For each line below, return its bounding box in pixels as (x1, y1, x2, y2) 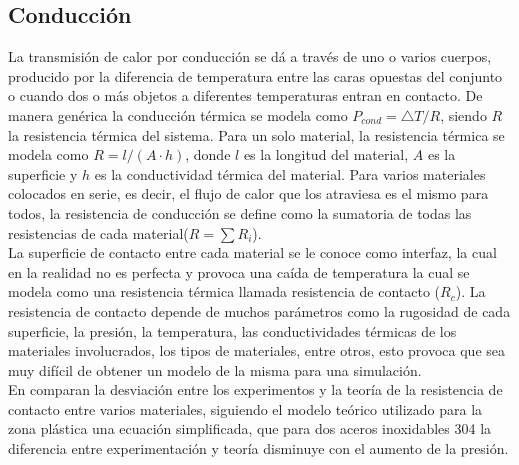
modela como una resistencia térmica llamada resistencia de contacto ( (8, 281, 441, 302)
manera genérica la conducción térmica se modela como (8, 104, 348, 125)
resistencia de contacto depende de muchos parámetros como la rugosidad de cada (8, 300, 511, 321)
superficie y (8, 163, 78, 184)
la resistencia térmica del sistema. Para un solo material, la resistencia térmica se (8, 124, 505, 145)
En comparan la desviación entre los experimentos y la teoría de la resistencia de (8, 379, 503, 400)
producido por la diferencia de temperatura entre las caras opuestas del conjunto (8, 65, 503, 86)
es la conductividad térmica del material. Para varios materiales (94, 163, 486, 184)
